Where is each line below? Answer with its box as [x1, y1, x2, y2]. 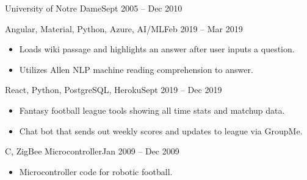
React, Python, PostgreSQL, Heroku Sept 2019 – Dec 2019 [5, 83, 222, 96]
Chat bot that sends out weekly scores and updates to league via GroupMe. [19, 124, 303, 137]
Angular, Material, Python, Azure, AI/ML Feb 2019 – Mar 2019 [5, 22, 243, 35]
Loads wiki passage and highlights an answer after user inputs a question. [19, 43, 295, 55]
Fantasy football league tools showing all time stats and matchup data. [19, 103, 285, 116]
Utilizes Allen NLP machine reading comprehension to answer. [19, 63, 253, 75]
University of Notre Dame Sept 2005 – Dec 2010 [5, 2, 182, 14]
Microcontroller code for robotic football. [19, 165, 173, 178]
